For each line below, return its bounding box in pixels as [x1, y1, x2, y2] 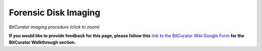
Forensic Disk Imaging [9, 7, 100, 18]
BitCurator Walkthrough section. [9, 39, 76, 45]
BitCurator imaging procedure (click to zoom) [9, 24, 100, 30]
